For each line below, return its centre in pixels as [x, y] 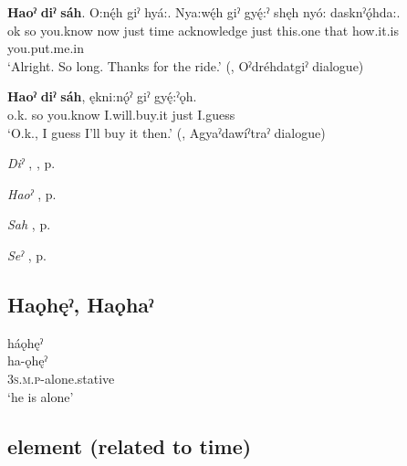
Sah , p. [29, 224]
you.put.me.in [46, 48]
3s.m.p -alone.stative [61, 378]
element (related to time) [130, 445]
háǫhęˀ [26, 342]
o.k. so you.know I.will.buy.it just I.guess [121, 114]
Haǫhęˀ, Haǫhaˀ [81, 304]
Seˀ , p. [27, 254]
